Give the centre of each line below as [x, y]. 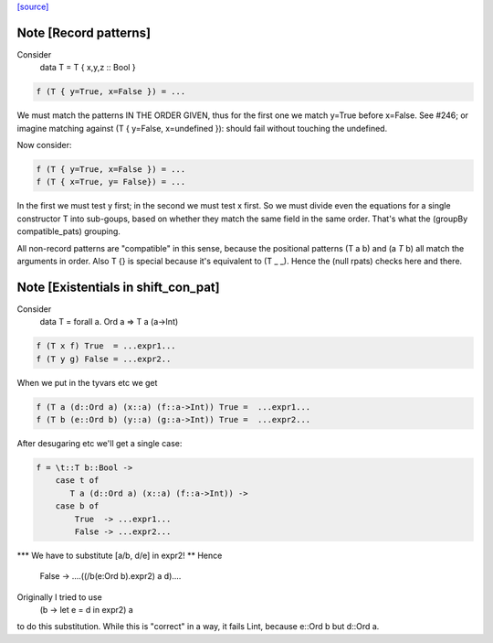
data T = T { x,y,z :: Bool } [88, 68]
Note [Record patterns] [84, 32]
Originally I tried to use [59, 597]
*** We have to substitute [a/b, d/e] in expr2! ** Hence [120, 555]
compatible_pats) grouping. [68, 231]
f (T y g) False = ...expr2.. [104, 359]
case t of [77, 481]
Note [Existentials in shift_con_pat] [118, 287]
